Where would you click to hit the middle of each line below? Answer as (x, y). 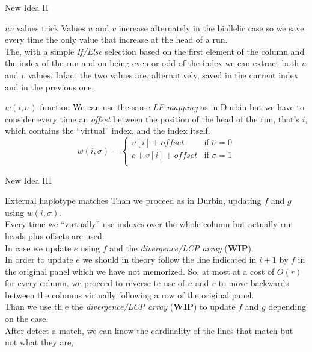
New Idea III (29, 180)
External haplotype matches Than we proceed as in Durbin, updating (133, 200)
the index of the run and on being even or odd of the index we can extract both (152, 63)
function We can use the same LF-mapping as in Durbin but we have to (172, 107)
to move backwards (254, 283)
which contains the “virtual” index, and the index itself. (108, 130)
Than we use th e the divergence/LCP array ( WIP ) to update (120, 306)
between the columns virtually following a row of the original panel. (130, 294)
